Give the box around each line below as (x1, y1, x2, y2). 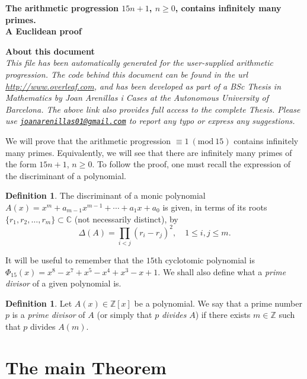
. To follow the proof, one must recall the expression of (92, 158, 291, 170)
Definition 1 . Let (5, 297, 72, 309)
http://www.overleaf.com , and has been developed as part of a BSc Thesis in (5, 79, 281, 92)
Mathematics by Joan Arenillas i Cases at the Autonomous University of (5, 91, 269, 104)
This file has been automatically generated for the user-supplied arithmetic (5, 56, 273, 69)
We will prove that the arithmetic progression (5, 135, 171, 146)
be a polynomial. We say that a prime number (134, 297, 302, 309)
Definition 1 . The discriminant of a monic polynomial (5, 189, 206, 202)
